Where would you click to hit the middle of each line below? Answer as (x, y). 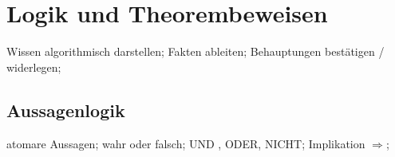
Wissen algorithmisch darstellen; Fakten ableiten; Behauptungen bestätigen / (196, 51)
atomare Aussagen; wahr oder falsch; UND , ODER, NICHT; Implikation (186, 143)
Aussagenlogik (66, 110)
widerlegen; (34, 67)
